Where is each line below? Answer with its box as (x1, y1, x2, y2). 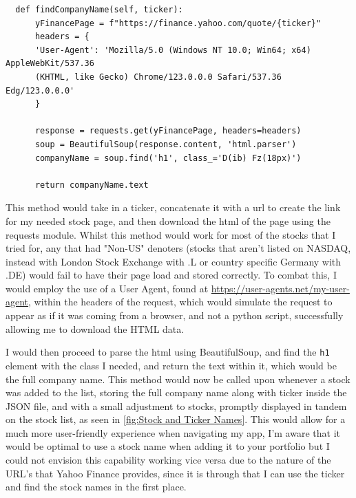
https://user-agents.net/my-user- (211, 281, 350, 295)
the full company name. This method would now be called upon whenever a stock (6, 371, 350, 386)
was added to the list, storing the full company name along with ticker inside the (6, 385, 347, 400)
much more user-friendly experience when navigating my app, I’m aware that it (6, 425, 340, 440)
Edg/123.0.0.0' (6, 85, 75, 96)
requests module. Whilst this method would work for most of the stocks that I (6, 227, 336, 241)
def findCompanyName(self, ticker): (15, 5, 183, 14)
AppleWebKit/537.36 (6, 58, 94, 69)
